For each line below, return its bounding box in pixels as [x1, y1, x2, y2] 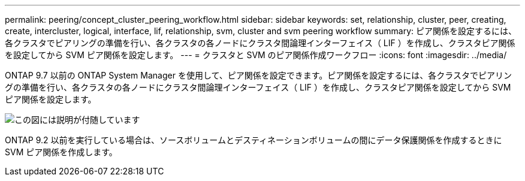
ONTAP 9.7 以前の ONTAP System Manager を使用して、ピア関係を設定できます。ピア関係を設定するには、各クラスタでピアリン [5, 70, 512, 80]
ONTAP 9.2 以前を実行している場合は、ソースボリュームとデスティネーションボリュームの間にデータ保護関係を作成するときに [5, 135, 502, 145]
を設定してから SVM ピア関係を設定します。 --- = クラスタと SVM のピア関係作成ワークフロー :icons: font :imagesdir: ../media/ [5, 50, 507, 60]
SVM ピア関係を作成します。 [5, 147, 117, 157]
